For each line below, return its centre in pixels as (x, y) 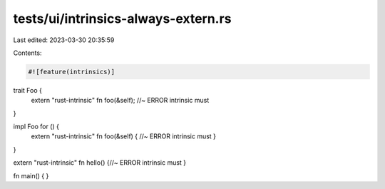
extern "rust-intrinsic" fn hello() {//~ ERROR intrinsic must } (100, 163)
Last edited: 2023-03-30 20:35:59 (64, 40)
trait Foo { (28, 90)
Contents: (27, 53)
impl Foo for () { (36, 127)
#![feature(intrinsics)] (72, 72)
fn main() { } (31, 175)
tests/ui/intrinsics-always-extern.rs (122, 19)
